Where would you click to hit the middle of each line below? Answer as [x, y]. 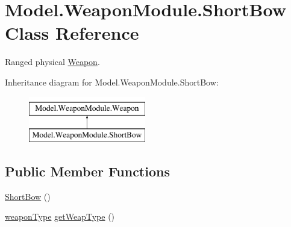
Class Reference [72, 33]
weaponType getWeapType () [60, 216]
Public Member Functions [87, 171]
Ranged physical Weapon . [52, 62]
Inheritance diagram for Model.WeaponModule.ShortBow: [112, 82]
